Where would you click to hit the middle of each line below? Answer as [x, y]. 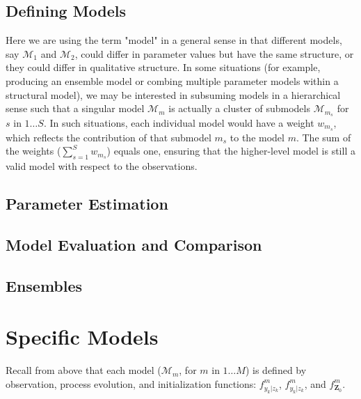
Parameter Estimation [87, 204]
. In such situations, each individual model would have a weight [179, 123]
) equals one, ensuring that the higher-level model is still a [231, 151]
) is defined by [276, 370]
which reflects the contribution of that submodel [109, 137]
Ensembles [44, 285]
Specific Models [82, 337]
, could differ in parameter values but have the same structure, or [214, 53]
